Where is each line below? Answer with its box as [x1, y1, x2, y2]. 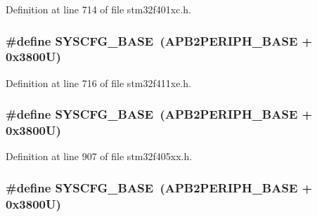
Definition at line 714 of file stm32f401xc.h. [6, 2, 191, 16]
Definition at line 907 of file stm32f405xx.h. [6, 149, 193, 164]
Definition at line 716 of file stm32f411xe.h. [6, 75, 191, 90]
